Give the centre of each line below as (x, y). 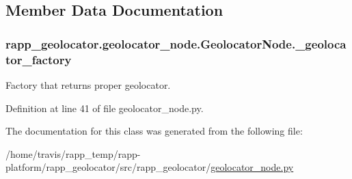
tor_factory (39, 59)
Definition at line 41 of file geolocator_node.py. (105, 108)
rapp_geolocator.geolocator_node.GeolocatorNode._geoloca (176, 43)
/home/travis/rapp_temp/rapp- (73, 153)
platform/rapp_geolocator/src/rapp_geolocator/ (108, 167)
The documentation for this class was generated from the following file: (154, 131)
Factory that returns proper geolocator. (88, 84)
